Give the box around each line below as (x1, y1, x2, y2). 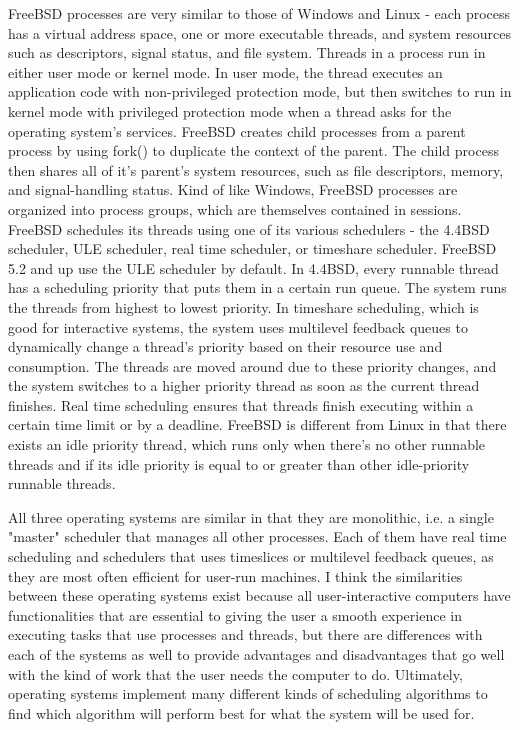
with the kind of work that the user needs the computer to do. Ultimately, (8, 663, 463, 684)
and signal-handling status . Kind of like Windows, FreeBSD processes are (8, 179, 458, 200)
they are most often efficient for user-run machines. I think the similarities (8, 565, 463, 586)
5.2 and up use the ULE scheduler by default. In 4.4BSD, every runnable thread (8, 257, 499, 278)
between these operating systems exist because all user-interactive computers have (8, 585, 511, 606)
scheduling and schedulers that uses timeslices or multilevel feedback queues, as (8, 546, 494, 567)
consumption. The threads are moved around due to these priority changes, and (8, 355, 497, 376)
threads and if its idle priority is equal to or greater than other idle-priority (8, 453, 470, 474)
